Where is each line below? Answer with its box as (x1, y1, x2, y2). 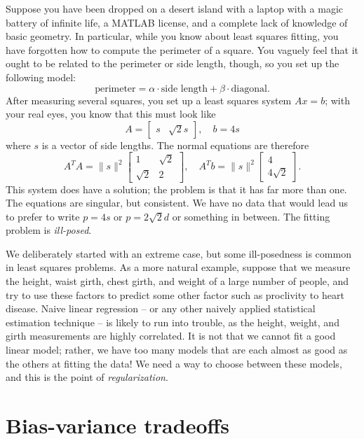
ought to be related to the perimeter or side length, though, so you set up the (6, 56, 339, 71)
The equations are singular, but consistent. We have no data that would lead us (6, 195, 349, 210)
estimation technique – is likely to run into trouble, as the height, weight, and (6, 314, 339, 329)
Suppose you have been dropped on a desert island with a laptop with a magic (6, 1, 343, 15)
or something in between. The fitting (172, 209, 330, 223)
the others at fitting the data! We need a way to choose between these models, (6, 356, 342, 370)
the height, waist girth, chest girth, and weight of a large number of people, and (6, 274, 349, 288)
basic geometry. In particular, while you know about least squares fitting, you (6, 29, 339, 43)
